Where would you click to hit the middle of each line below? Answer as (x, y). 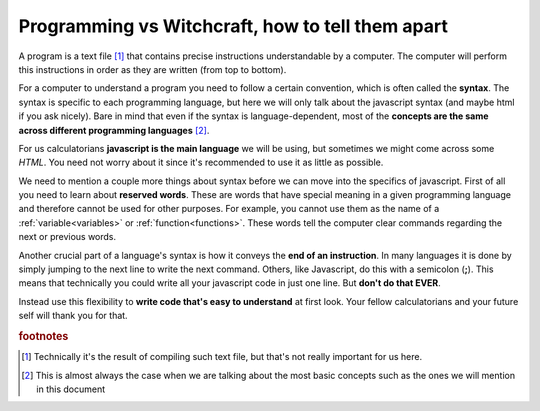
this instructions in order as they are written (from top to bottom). (152, 69)
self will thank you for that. (73, 316)
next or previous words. (67, 237)
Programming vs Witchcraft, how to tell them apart (233, 26)
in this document (70, 389)
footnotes (43, 336)
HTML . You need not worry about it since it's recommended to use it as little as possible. (201, 162)
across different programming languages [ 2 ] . (114, 130)
